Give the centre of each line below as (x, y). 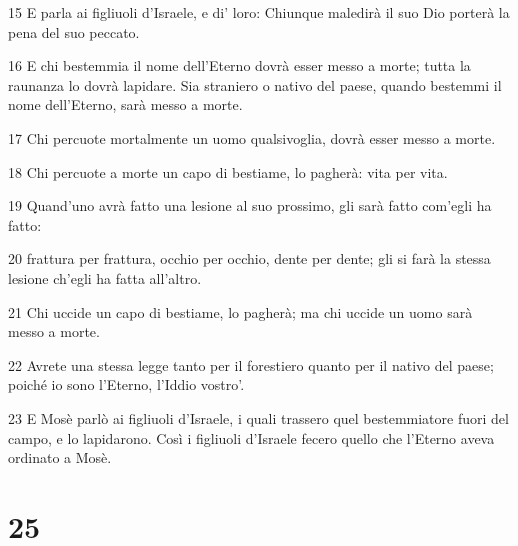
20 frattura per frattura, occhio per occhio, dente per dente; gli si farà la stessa (249, 258)
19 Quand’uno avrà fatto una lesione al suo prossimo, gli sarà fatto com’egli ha (250, 205)
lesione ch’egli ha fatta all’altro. (105, 277)
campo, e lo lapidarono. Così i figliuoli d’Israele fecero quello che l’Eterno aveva (251, 437)
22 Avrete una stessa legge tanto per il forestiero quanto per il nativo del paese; (251, 364)
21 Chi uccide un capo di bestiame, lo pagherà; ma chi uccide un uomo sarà (240, 311)
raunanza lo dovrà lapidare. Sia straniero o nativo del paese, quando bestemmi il (255, 84)
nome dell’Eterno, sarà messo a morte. (125, 104)
